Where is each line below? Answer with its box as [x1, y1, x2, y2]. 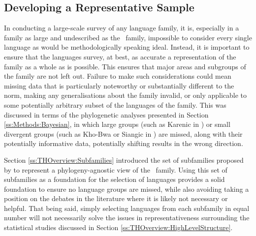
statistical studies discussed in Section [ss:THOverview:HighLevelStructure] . [4, 222, 233, 233]
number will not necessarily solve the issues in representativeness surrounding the [4, 212, 250, 223]
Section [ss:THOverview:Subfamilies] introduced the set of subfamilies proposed [4, 154, 244, 165]
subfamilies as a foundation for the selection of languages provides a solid [4, 174, 225, 184]
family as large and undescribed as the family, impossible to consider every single [4, 32, 252, 42]
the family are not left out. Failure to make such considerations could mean [4, 71, 231, 81]
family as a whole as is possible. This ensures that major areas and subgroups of [4, 61, 246, 71]
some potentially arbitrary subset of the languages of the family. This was [4, 99, 226, 110]
